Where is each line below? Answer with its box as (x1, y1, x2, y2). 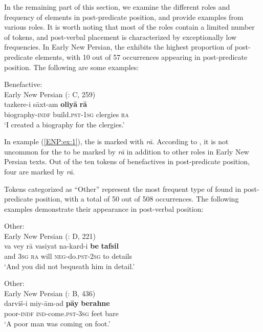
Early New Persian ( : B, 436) (4, 287, 96, 298)
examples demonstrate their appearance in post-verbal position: (4, 203, 204, 214)
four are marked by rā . (4, 166, 75, 176)
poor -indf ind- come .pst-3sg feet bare (4, 308, 119, 319)
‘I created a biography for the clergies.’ (4, 119, 125, 129)
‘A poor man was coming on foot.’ (4, 318, 111, 328)
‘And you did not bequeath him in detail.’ (4, 260, 135, 271)
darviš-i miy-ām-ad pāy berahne (4, 298, 110, 308)
